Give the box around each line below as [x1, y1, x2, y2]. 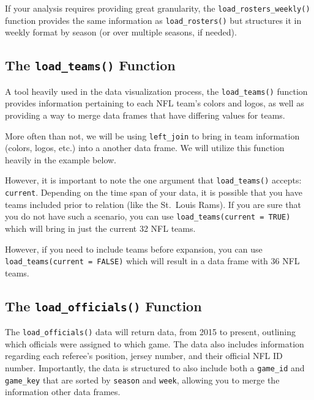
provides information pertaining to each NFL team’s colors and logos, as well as [5, 97, 304, 109]
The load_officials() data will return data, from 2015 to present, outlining [5, 325, 296, 338]
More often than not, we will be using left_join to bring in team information [5, 129, 300, 142]
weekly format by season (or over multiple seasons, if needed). [5, 26, 237, 39]
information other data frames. [5, 385, 121, 398]
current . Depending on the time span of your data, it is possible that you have [5, 186, 302, 199]
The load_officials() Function [5, 296, 202, 315]
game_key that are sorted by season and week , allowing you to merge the [5, 373, 280, 386]
